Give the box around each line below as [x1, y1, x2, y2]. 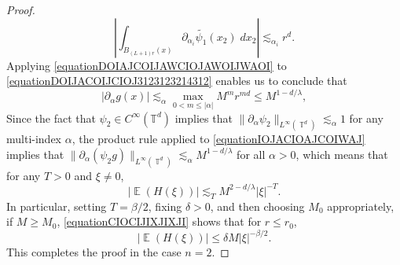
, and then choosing [210, 197, 305, 214]
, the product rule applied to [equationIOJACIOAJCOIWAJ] [72, 131, 365, 147]
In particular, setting [6, 197, 107, 214]
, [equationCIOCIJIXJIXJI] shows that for [57, 213, 262, 230]
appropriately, [327, 197, 394, 214]
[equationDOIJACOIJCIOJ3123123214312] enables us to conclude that [6, 72, 347, 89]
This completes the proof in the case [6, 244, 182, 260]
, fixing [148, 197, 182, 214]
